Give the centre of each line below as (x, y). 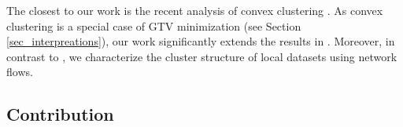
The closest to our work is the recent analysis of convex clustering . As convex (195, 10)
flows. (20, 72)
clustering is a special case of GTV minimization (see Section (154, 25)
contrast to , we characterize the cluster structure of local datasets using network (202, 56)
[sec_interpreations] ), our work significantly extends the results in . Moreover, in (201, 41)
